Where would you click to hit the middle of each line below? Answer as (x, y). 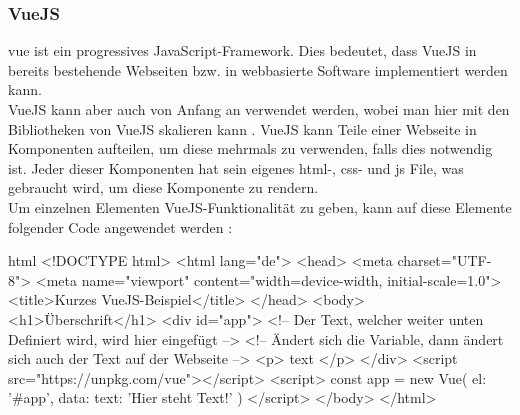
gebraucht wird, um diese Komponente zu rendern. (163, 187)
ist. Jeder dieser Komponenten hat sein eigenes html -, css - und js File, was (236, 167)
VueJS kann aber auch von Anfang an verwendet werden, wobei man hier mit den (259, 109)
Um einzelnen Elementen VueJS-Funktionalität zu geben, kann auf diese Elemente (260, 206)
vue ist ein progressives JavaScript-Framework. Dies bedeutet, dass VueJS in (242, 50)
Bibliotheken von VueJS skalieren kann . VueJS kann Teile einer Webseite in (242, 128)
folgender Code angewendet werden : (120, 226)
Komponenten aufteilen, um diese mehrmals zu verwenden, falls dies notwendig (250, 148)
